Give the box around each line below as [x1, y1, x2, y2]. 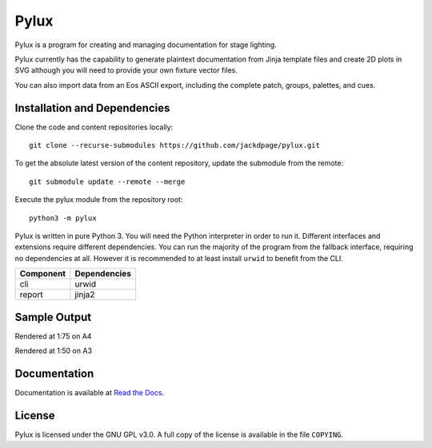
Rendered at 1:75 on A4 [14, 331, 92, 341]
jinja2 [74, 289, 95, 300]
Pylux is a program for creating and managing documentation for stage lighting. [14, 40, 278, 50]
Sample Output [14, 310, 92, 323]
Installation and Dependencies [14, 101, 170, 115]
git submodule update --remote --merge [29, 176, 186, 186]
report [19, 289, 43, 300]
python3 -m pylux [29, 213, 97, 223]
